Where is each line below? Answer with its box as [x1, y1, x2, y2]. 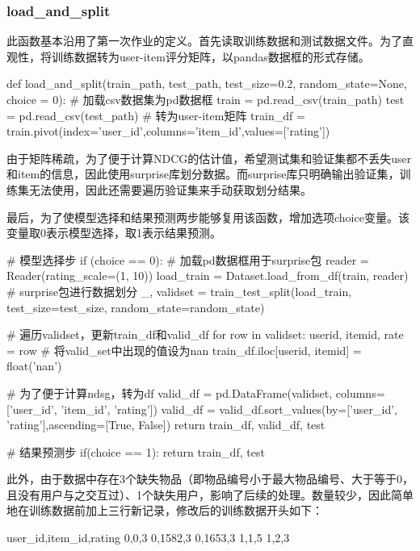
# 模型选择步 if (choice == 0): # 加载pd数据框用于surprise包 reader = [6, 251, 369, 268]
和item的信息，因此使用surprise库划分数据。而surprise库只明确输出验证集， [6, 165, 400, 182]
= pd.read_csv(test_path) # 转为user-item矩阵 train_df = [6, 106, 305, 123]
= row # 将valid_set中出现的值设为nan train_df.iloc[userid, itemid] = [6, 341, 362, 358]
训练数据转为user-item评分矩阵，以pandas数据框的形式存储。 [51, 48, 370, 65]
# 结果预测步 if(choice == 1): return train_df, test [6, 443, 265, 460]
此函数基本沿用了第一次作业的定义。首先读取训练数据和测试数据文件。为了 [6, 32, 402, 49]
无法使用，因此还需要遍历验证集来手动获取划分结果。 [28, 181, 312, 198]
